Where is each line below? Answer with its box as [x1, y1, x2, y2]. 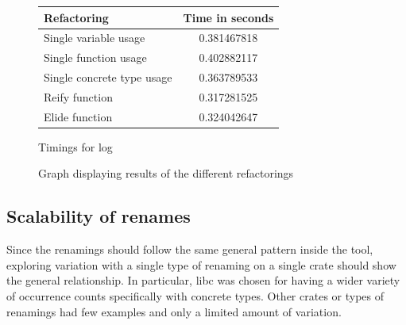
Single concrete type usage [44, 69, 172, 86]
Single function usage [44, 49, 147, 66]
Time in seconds [183, 9, 274, 25]
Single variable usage [44, 29, 145, 46]
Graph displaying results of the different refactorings [38, 165, 294, 182]
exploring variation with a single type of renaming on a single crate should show [6, 256, 396, 273]
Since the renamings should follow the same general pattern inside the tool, [6, 241, 373, 258]
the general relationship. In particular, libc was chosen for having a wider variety [6, 272, 400, 289]
